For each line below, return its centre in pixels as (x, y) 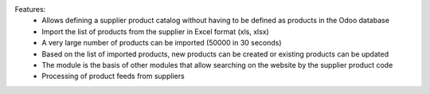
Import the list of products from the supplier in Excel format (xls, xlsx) (156, 31)
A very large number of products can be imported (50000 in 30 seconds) (162, 43)
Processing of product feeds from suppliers (113, 76)
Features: (30, 9)
